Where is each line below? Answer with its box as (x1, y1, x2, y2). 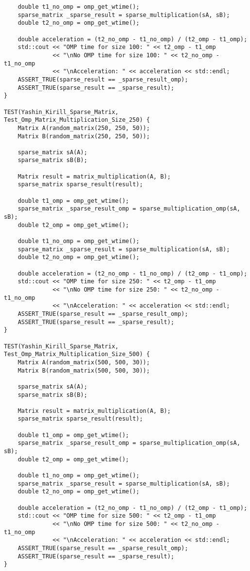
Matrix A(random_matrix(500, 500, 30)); (17, 359, 150, 366)
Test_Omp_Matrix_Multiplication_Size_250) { (4, 116, 150, 124)
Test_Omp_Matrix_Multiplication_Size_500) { (4, 351, 150, 358)
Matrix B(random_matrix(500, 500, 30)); (17, 367, 150, 374)
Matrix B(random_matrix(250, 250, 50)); (17, 132, 150, 140)
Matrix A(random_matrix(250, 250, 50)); (17, 124, 150, 131)
